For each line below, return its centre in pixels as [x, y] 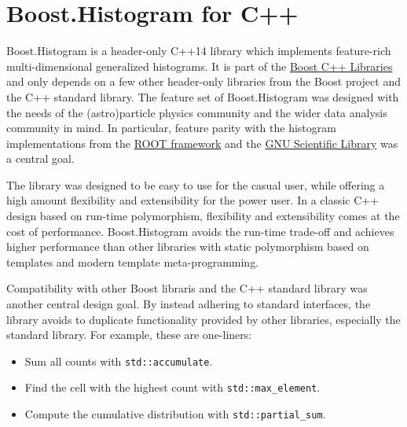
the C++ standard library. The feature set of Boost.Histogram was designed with [203, 96]
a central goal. [40, 158]
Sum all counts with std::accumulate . [119, 361]
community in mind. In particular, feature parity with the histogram [171, 128]
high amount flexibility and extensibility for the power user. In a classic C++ [193, 200]
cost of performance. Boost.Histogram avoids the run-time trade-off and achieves [200, 231]
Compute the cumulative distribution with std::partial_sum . [175, 414]
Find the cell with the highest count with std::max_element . [172, 387]
